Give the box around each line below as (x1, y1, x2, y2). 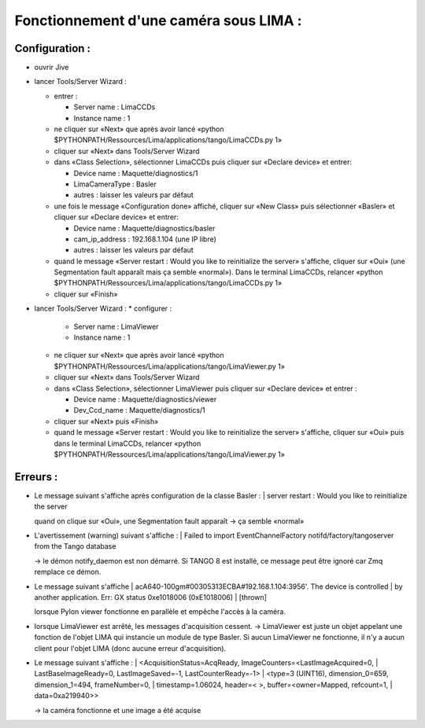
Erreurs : (14, 470, 58, 483)
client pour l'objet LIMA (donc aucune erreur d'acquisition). (34, 643, 227, 653)
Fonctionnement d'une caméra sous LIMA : (14, 12, 302, 29)
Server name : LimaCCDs (73, 102, 156, 112)
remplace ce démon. (34, 567, 102, 577)
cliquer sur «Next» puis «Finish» (54, 417, 159, 426)
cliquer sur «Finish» (54, 289, 118, 299)
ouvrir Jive (34, 63, 69, 72)
